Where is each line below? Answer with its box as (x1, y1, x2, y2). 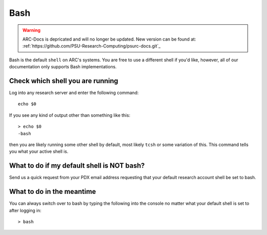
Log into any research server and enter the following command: (9, 90, 139, 96)
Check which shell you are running (9, 77, 119, 85)
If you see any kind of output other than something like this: (9, 112, 131, 118)
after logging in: (9, 207, 42, 213)
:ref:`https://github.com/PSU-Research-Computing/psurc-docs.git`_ (22, 43, 161, 49)
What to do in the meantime (9, 188, 96, 196)
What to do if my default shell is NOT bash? (9, 161, 145, 170)
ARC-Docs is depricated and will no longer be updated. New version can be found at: (22, 36, 196, 42)
